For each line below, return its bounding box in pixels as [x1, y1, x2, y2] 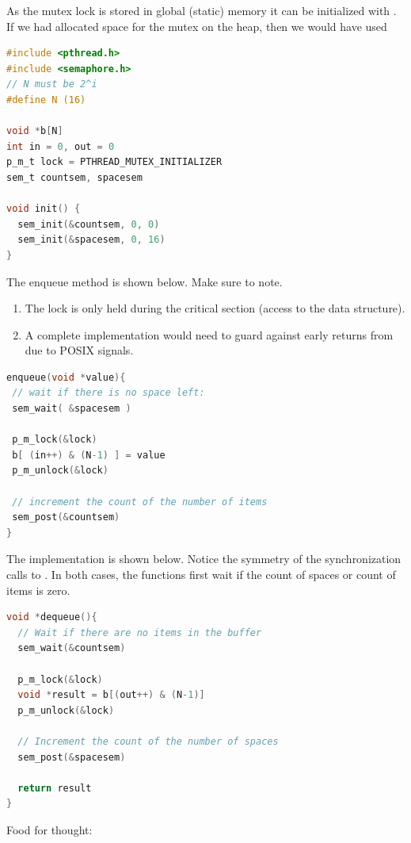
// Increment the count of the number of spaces [17, 735, 279, 747]
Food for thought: [6, 821, 93, 837]
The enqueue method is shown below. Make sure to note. [6, 273, 283, 289]
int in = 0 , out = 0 [6, 140, 115, 152]
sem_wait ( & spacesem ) [12, 403, 131, 415]
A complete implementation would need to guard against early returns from [25, 326, 394, 343]
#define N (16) [6, 94, 86, 105]
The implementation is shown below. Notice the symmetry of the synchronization [6, 550, 401, 567]
